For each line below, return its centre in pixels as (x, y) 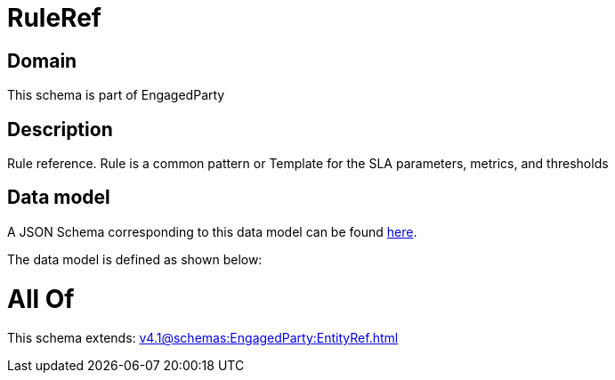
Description (60, 129)
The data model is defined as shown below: (135, 259)
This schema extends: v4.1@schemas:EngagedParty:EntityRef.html (203, 338)
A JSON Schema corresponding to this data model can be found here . (212, 231)
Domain (42, 61)
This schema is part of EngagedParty (116, 95)
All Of (41, 299)
